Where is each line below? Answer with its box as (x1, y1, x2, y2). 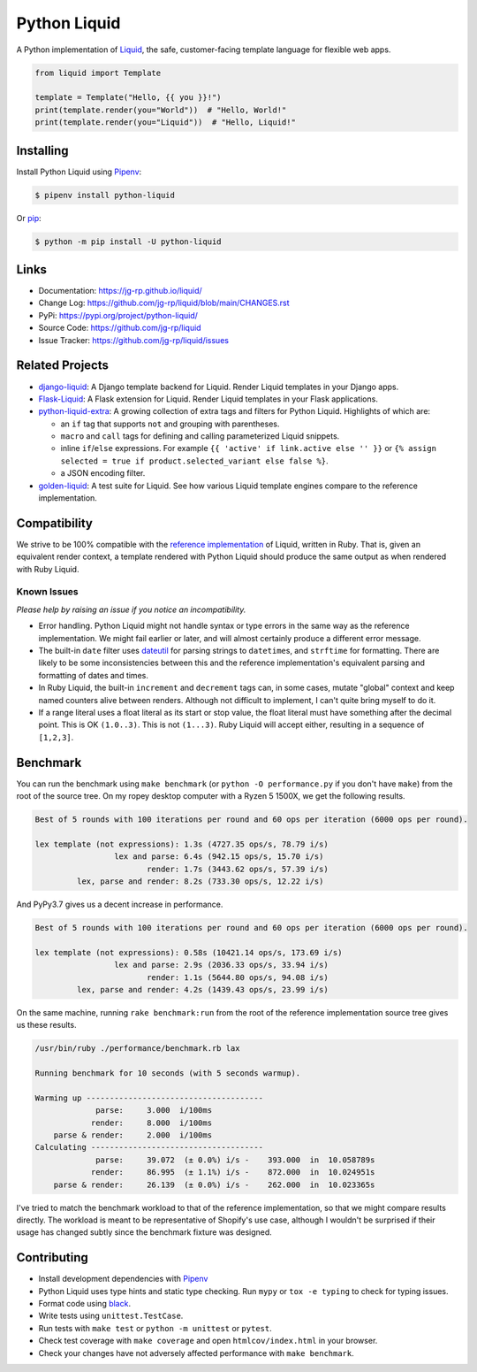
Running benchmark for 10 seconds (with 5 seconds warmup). (34, 1069, 301, 1078)
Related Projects (16, 358, 110, 373)
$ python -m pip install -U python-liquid (34, 236, 222, 247)
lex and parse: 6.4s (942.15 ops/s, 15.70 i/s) (113, 852, 324, 862)
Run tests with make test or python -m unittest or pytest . (38, 1322, 273, 1333)
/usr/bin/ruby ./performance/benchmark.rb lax (34, 1044, 240, 1054)
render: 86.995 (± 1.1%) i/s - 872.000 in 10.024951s (90, 1168, 375, 1177)
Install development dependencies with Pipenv (38, 1274, 208, 1284)
